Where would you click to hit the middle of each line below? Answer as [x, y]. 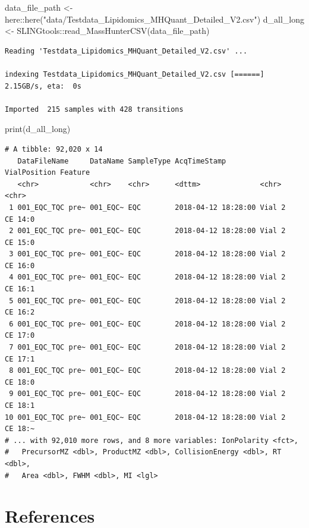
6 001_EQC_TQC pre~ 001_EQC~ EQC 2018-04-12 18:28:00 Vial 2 [147, 324]
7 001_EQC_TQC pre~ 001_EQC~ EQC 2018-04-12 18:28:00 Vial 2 [147, 348]
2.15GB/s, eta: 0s [43, 86]
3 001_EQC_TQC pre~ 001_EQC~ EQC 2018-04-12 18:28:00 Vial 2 [147, 254]
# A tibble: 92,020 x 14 [54, 149]
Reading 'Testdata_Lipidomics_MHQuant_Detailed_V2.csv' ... [126, 51]
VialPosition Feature [48, 173]
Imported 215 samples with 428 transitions [94, 109]
